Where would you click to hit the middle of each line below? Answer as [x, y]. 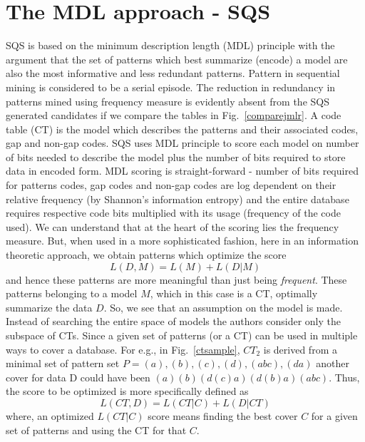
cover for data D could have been [78, 377]
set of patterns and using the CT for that [96, 430]
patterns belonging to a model [72, 293]
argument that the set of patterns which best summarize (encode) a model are [177, 59]
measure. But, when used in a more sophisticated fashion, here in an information [182, 241]
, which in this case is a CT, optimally [234, 293]
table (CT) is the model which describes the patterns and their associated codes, [182, 129]
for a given [334, 415]
